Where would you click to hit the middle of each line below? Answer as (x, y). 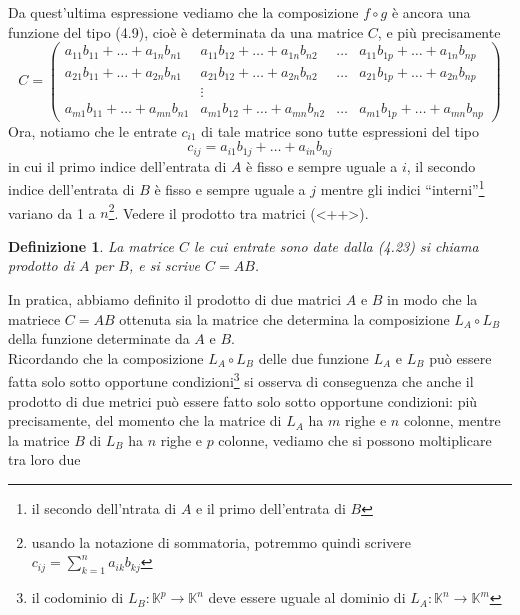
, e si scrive (164, 265)
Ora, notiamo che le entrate (92, 130)
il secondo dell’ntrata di (104, 508)
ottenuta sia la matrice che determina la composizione (284, 318)
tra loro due (44, 459)
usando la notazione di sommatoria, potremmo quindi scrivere (221, 541)
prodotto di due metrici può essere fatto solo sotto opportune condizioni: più (243, 400)
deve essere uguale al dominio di (307, 597)
